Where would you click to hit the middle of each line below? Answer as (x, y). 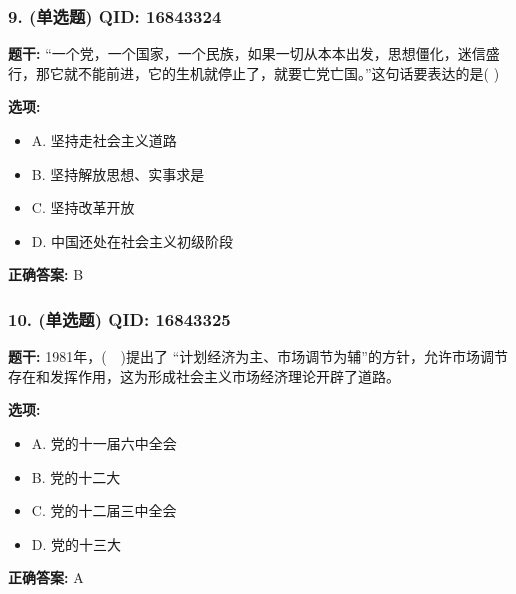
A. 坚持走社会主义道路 (104, 140)
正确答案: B (46, 274)
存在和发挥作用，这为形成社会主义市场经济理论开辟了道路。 (204, 375)
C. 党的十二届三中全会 (104, 510)
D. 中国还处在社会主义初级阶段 (132, 240)
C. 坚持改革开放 (83, 207)
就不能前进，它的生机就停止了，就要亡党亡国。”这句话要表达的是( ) (281, 72)
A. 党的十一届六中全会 (104, 442)
